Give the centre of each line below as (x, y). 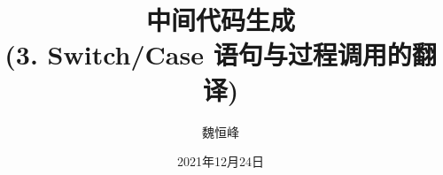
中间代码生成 (220, 20)
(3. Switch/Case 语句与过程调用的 (208, 54)
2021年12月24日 (221, 161)
